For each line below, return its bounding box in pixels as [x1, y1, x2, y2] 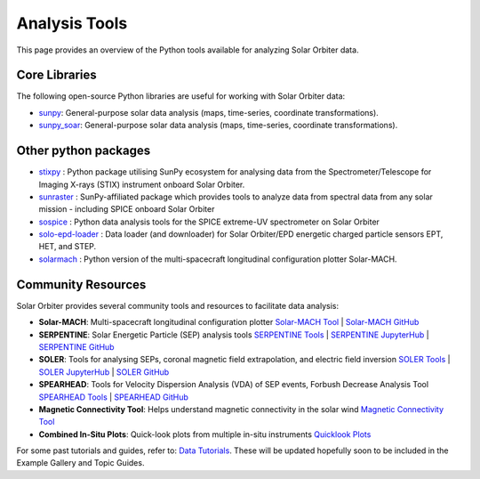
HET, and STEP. [38, 241, 97, 252]
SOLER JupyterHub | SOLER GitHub [38, 366, 170, 378]
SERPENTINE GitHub [38, 341, 115, 352]
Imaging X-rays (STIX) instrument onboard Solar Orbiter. [38, 179, 245, 190]
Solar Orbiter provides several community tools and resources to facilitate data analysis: [16, 300, 340, 311]
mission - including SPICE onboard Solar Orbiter [38, 204, 215, 215]
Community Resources [16, 277, 147, 292]
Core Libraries [16, 68, 97, 83]
